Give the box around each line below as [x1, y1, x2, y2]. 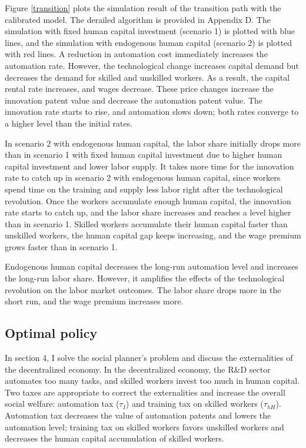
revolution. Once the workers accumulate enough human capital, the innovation [5, 194, 291, 207]
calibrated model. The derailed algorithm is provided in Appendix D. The [5, 13, 271, 25]
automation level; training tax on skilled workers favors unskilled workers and [5, 420, 284, 433]
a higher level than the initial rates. [5, 117, 133, 129]
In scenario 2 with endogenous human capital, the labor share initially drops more [5, 137, 301, 149]
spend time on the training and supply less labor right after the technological [5, 182, 283, 195]
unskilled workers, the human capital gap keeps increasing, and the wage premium [5, 229, 301, 241]
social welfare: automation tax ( [5, 397, 119, 410]
